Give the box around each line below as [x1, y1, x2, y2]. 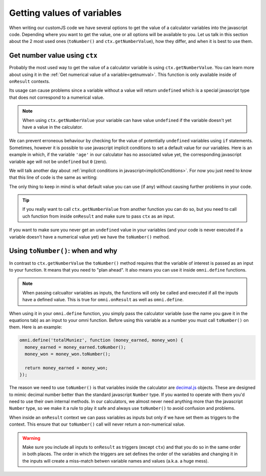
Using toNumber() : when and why [9, 247, 118, 255]
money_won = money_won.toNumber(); [25, 351, 111, 357]
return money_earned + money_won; [25, 365, 108, 370]
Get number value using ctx [9, 51, 98, 60]
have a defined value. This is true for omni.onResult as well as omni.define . [22, 297, 184, 303]
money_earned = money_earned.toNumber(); [25, 344, 127, 350]
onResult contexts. [9, 79, 50, 84]
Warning [22, 435, 40, 441]
